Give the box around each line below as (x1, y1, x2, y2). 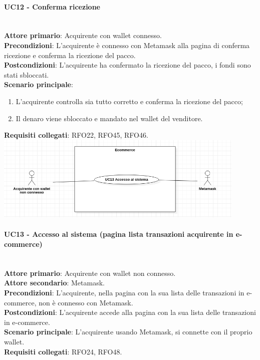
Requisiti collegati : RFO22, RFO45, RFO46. (4, 130, 148, 140)
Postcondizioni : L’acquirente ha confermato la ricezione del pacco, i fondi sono (4, 60, 251, 70)
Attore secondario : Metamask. (4, 277, 105, 288)
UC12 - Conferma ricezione (4, 1, 100, 12)
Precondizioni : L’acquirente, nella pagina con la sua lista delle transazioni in (4, 287, 244, 297)
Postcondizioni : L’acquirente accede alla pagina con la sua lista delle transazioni (4, 307, 256, 317)
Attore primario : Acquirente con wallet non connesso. (4, 267, 176, 278)
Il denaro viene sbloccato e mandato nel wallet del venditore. (16, 113, 203, 123)
